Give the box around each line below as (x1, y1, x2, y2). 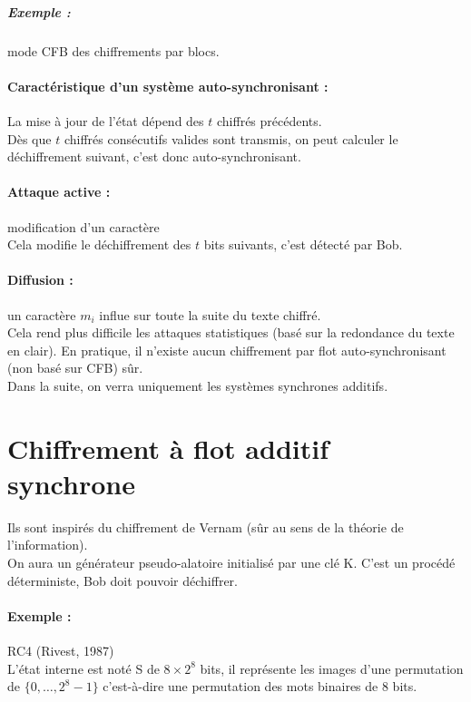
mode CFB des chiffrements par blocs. (7, 41, 220, 60)
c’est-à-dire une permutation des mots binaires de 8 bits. (103, 677, 417, 696)
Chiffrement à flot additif (7, 429, 329, 466)
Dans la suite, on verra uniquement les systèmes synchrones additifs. (7, 375, 388, 395)
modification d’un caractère (7, 217, 160, 236)
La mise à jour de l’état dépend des (7, 111, 204, 130)
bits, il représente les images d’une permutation (200, 658, 464, 678)
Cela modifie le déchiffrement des (7, 235, 191, 254)
